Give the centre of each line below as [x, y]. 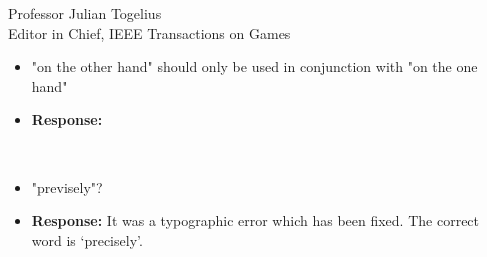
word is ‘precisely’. [87, 239]
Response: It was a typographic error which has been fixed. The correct [255, 220]
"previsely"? [67, 186]
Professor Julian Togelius [85, 13]
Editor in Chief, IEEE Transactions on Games [149, 32]
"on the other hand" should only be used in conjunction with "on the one [254, 66]
